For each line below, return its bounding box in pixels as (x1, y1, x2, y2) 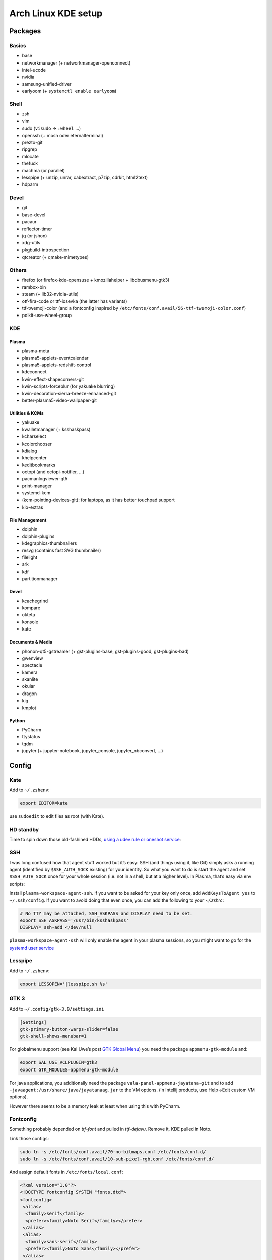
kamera (22, 669, 38, 675)
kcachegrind (22, 598, 48, 604)
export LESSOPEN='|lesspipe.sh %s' (20, 981, 108, 987)
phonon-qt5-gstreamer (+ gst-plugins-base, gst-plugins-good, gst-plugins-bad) (22, 648, 189, 654)
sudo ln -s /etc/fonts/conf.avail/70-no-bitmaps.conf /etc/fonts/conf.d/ (20, 1149, 206, 1155)
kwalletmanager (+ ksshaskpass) (22, 426, 91, 432)
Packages (9, 27, 41, 35)
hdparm (22, 181, 39, 187)
